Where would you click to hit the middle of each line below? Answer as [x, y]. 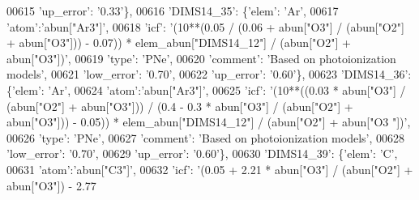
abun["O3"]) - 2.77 [51, 185]
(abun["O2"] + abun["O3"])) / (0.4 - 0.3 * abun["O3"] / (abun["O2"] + [180, 106]
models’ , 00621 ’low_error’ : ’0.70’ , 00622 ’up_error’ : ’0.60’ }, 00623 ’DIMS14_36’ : [209, 74]
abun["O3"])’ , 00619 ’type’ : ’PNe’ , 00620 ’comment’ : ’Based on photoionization [201, 58]
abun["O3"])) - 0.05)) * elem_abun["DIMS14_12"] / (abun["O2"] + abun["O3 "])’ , [209, 122]
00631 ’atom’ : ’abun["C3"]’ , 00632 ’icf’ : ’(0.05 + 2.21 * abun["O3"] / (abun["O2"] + [210, 169]
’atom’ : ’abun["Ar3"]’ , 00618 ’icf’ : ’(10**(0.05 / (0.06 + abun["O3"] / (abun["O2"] [205, 26]
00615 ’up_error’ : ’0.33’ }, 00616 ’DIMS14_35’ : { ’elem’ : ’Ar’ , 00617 [173, 11]
